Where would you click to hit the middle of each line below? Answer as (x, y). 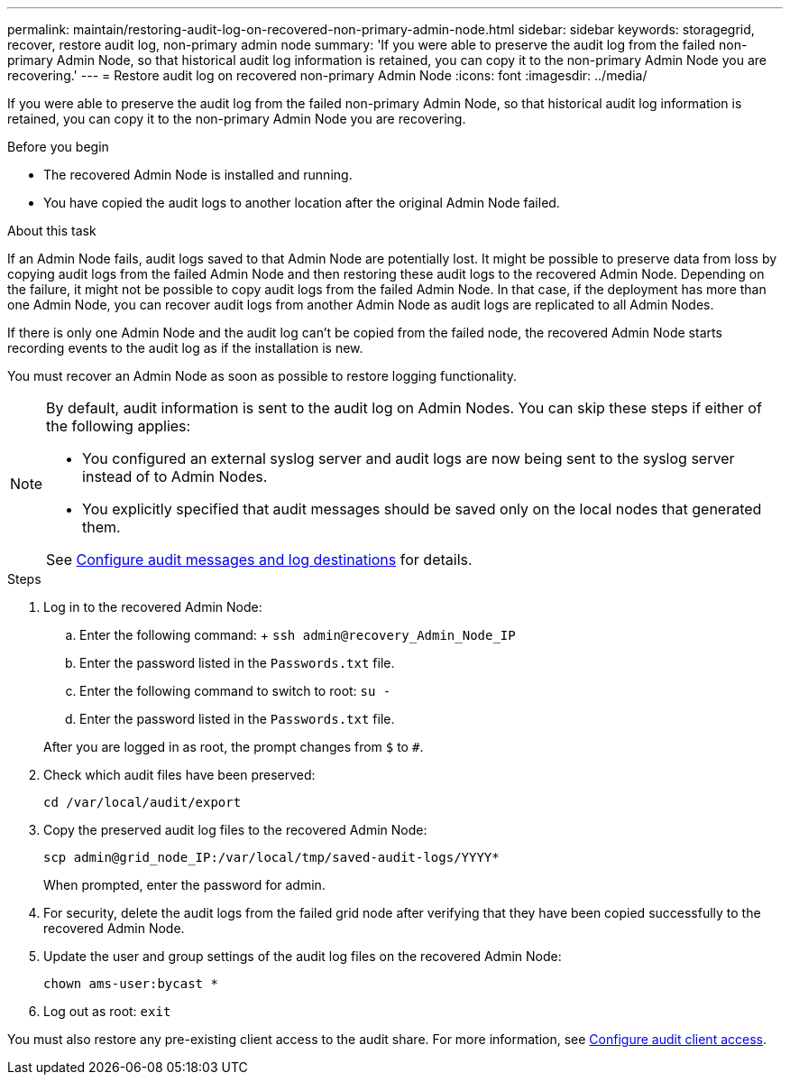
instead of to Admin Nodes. (175, 476)
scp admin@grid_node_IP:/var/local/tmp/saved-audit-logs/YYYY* (271, 857)
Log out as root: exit (107, 1011)
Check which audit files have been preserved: (179, 775)
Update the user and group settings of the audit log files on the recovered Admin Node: (303, 956)
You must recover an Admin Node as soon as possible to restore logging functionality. (262, 376)
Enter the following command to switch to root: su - (235, 691)
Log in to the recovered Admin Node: (153, 607)
